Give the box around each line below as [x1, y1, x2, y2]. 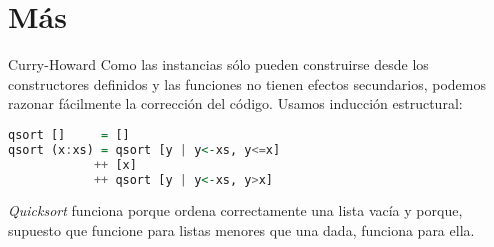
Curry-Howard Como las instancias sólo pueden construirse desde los [8, 54, 429, 75]
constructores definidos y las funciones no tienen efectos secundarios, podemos [8, 73, 486, 94]
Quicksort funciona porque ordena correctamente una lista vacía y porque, [8, 200, 463, 221]
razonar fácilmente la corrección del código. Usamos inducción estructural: [8, 93, 463, 114]
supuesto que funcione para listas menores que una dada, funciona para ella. [8, 220, 475, 240]
